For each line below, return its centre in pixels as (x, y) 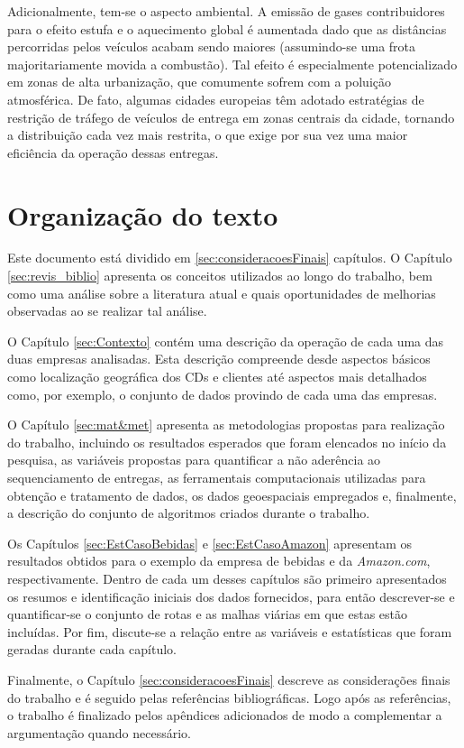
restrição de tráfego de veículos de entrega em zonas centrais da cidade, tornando (231, 117)
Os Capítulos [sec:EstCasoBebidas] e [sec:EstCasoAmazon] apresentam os (210, 543)
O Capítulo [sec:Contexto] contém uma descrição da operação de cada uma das (226, 341)
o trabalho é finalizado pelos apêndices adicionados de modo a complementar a (225, 715)
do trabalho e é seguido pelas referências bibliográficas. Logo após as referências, (229, 697)
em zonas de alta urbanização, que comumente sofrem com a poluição (200, 82)
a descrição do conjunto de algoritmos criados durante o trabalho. (189, 513)
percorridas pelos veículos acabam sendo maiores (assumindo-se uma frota (212, 46)
